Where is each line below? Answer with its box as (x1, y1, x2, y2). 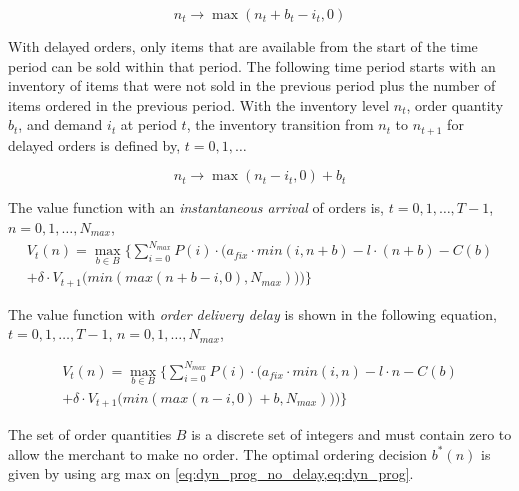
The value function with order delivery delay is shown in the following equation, (8, 303, 497, 324)
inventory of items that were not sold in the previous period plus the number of (8, 75, 496, 96)
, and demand (18, 114, 103, 135)
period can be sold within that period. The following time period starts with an (8, 55, 496, 76)
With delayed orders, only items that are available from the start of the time (8, 36, 478, 56)
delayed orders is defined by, (8, 134, 181, 155)
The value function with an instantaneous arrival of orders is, (8, 197, 385, 218)
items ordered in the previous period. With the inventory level (8, 94, 390, 115)
